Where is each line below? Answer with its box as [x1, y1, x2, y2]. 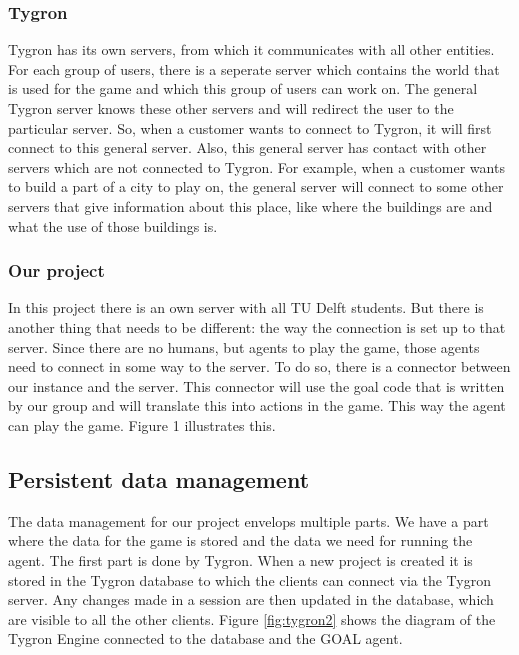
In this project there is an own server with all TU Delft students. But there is [8, 297, 484, 318]
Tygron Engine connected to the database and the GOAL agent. [8, 628, 403, 649]
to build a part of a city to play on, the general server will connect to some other [8, 176, 504, 197]
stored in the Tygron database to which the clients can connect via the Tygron [8, 569, 491, 590]
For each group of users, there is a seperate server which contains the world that [8, 58, 500, 79]
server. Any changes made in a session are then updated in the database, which [8, 589, 494, 610]
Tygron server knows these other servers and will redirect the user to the [8, 98, 454, 118]
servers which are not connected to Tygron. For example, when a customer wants [8, 156, 505, 177]
